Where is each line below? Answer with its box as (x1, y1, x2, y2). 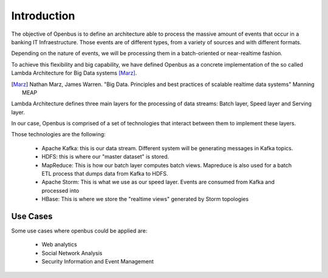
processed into (41, 187, 80, 194)
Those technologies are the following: (11, 131, 106, 138)
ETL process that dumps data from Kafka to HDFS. (41, 170, 168, 177)
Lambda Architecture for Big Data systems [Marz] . (11, 70, 137, 77)
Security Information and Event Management (41, 258, 154, 265)
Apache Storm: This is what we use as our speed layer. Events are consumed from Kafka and (41, 179, 275, 186)
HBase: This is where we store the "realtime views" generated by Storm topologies (41, 196, 249, 203)
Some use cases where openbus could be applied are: (11, 227, 148, 234)
